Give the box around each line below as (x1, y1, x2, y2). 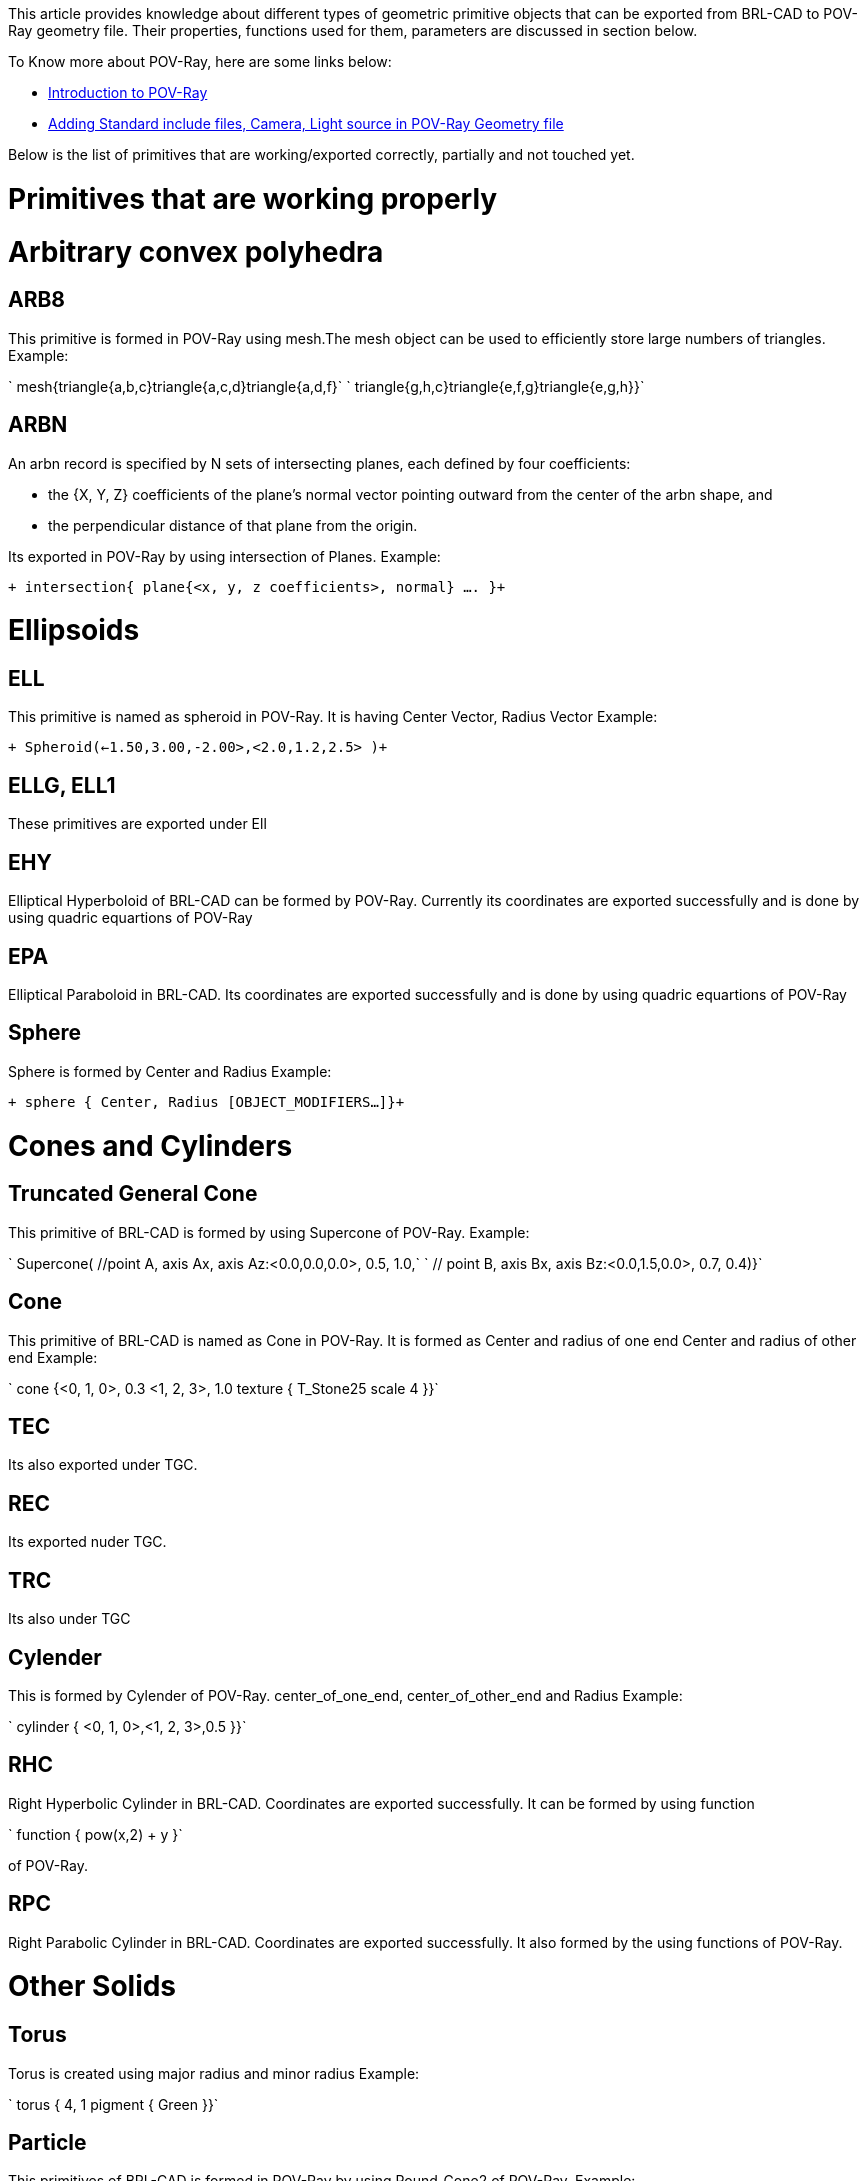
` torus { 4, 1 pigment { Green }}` (8, 2095, 219, 2113)
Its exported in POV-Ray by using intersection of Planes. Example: (8, 547, 441, 565)
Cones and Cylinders (8, 1128, 293, 1163)
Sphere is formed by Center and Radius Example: (8, 1062, 332, 1080)
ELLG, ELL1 (8, 772, 116, 798)
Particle (8, 2129, 87, 2155)
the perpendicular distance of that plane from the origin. (48, 516, 418, 534)
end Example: (8, 1348, 98, 1366)
